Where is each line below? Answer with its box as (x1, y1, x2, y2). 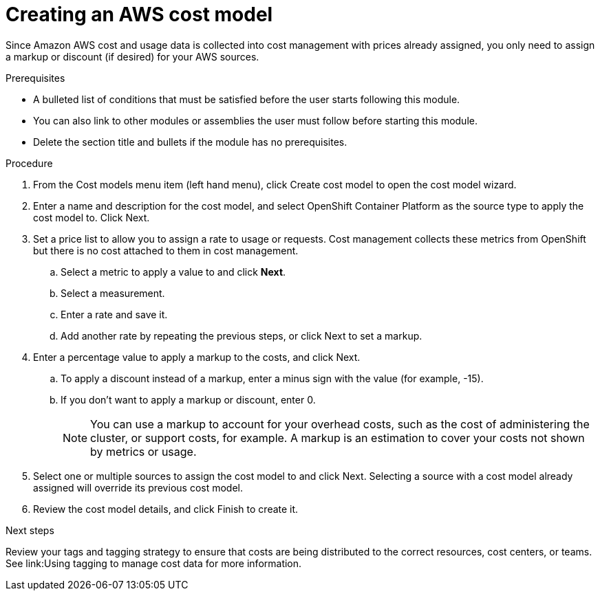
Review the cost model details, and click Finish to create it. (33, 503, 299, 515)
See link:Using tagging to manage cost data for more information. (6, 557, 302, 569)
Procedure (6, 157, 53, 169)
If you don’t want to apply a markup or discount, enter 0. (61, 393, 316, 406)
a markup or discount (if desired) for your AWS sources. (6, 50, 259, 63)
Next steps (6, 524, 54, 536)
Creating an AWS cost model (6, 3, 273, 26)
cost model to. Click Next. (33, 211, 150, 223)
